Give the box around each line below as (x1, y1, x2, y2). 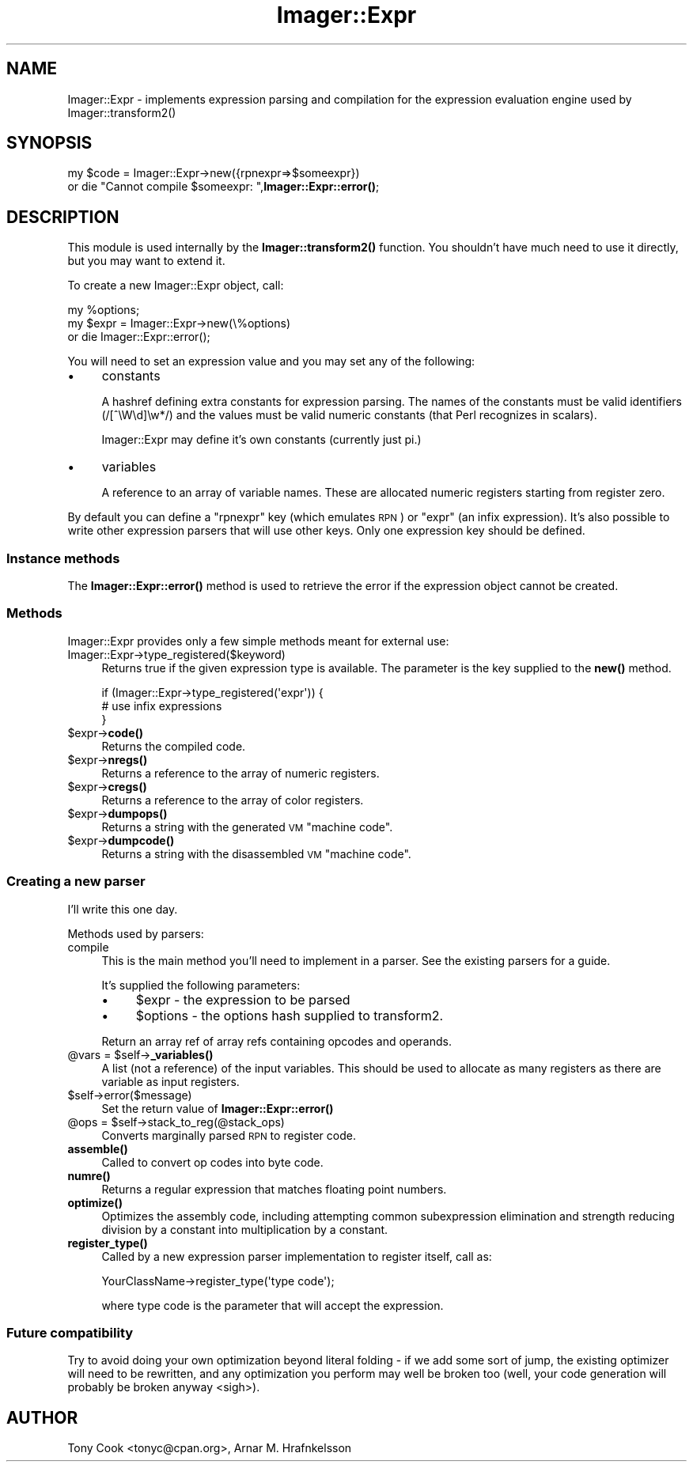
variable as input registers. (101, 1074, 240, 1088)
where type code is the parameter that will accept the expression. (101, 1298, 444, 1312)
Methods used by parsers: (67, 926, 204, 940)
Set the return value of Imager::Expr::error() (101, 1101, 334, 1115)
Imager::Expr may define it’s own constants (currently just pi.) (101, 433, 422, 447)
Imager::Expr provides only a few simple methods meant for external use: (67, 634, 449, 648)
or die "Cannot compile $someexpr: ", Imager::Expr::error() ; (67, 180, 380, 194)
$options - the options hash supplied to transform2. (135, 1007, 444, 1023)
